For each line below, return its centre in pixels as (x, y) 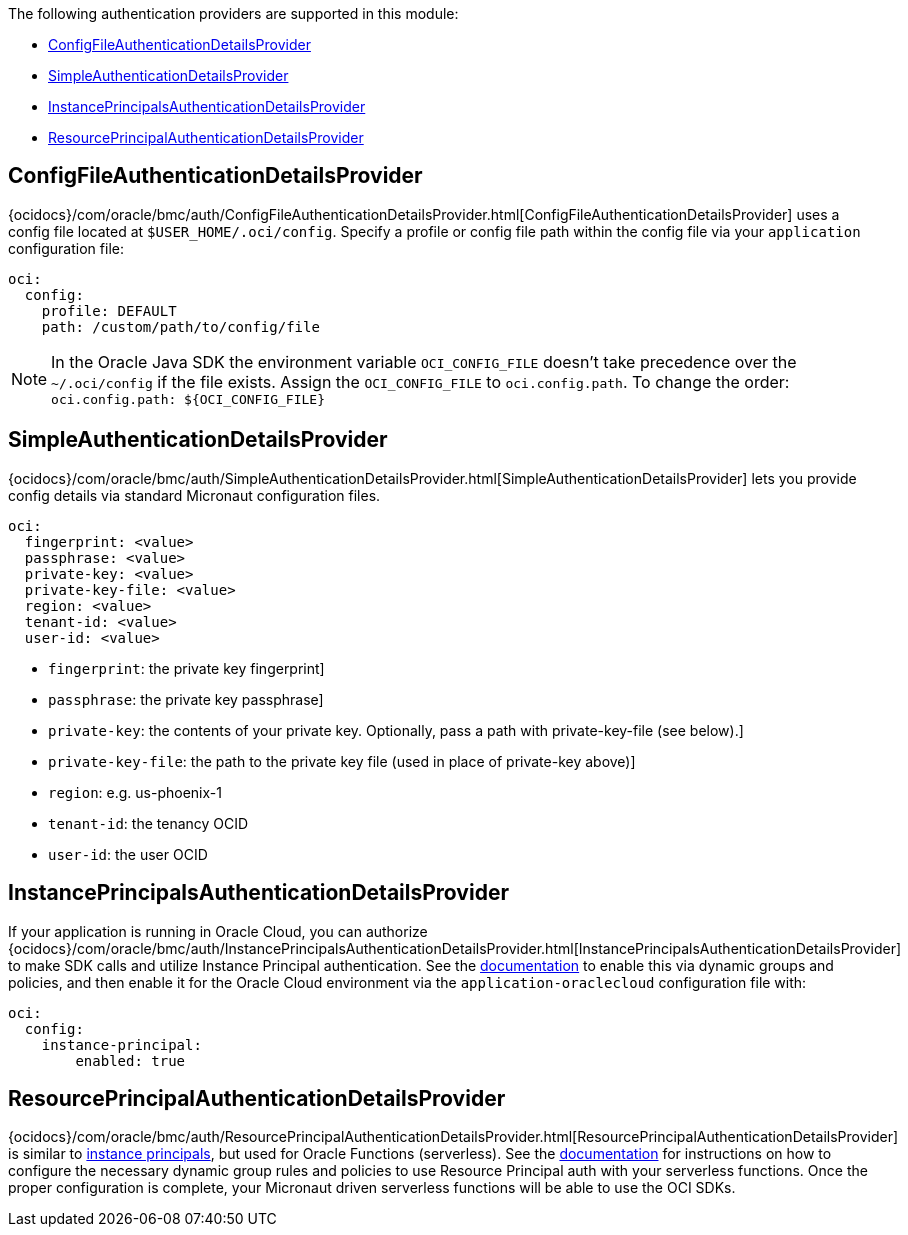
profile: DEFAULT (109, 310)
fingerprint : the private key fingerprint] (186, 668)
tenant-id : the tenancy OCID (148, 823)
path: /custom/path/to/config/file (180, 326)
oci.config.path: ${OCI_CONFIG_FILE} (188, 399)
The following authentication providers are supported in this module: (233, 13)
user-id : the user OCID (128, 854)
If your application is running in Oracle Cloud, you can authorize (218, 931)
